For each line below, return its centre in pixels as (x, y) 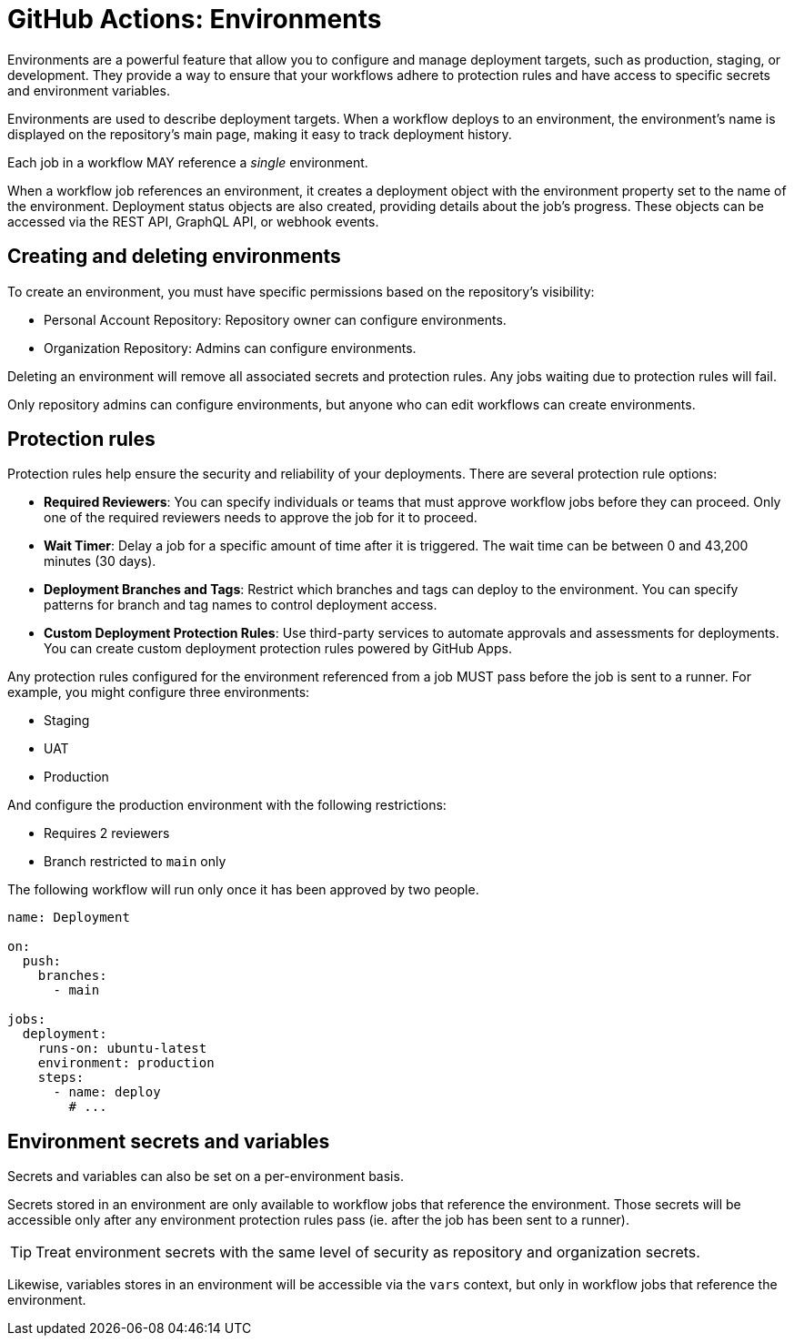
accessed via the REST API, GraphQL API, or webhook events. (193, 221)
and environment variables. (89, 90)
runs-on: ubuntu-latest (122, 1049)
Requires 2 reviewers (107, 833)
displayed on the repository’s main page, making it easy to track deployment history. (260, 134)
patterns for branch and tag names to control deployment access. (241, 605)
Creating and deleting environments (174, 257)
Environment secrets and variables (169, 1141)
